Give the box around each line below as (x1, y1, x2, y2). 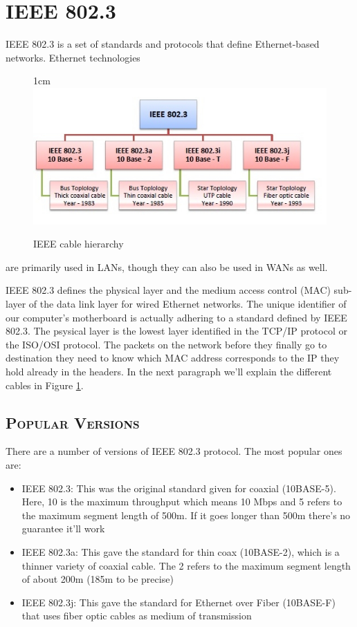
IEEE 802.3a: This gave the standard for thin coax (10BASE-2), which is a (21, 544, 340, 559)
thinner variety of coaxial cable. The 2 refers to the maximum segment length (21, 558, 351, 572)
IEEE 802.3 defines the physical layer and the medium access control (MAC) (6, 283, 331, 297)
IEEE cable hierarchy (33, 236, 124, 251)
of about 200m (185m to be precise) (21, 572, 174, 586)
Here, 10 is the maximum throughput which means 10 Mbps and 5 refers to (21, 494, 342, 509)
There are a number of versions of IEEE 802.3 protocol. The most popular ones (6, 444, 342, 458)
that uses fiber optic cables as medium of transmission (21, 608, 252, 623)
